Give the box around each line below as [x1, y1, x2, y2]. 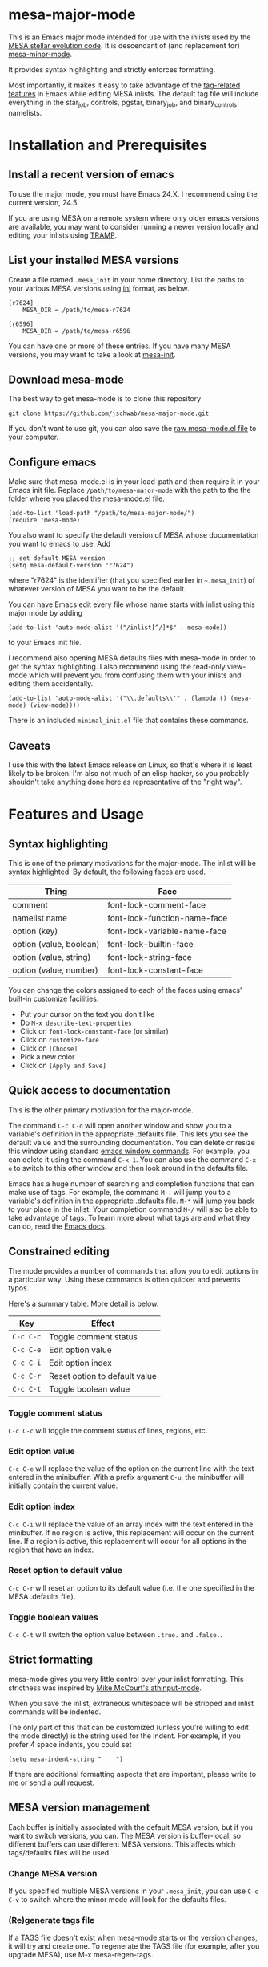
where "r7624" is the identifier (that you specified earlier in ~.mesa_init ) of [8, 575, 256, 585]
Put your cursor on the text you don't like [19, 1009, 155, 1018]
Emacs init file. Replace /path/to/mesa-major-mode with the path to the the [8, 486, 251, 495]
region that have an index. [8, 1545, 94, 1554]
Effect [90, 1318, 114, 1329]
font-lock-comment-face [107, 899, 206, 910]
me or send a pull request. [8, 1778, 94, 1787]
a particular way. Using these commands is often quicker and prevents [8, 1274, 241, 1284]
